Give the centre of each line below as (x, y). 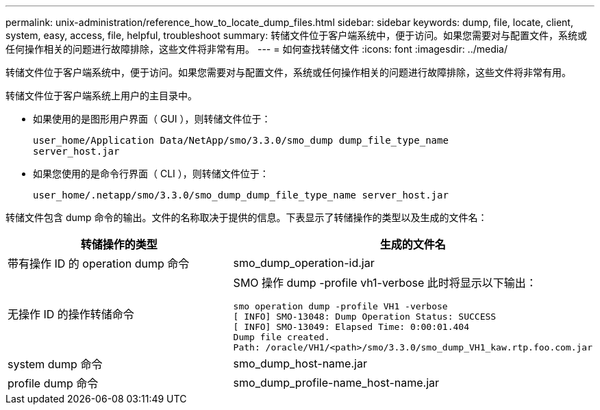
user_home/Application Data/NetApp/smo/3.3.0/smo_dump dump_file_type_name (241, 140)
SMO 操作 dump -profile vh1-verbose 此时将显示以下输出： (385, 283)
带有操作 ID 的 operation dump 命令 (99, 264)
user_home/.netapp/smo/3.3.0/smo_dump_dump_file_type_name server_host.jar (241, 195)
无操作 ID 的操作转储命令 (71, 314)
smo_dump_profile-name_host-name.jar (336, 383)
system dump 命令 (55, 364)
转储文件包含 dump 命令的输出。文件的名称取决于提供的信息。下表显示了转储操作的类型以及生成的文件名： (247, 217)
